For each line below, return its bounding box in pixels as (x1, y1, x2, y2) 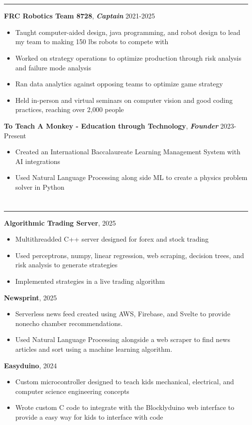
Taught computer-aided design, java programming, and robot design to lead (15, 27, 240, 37)
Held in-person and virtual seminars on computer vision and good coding (15, 95, 233, 105)
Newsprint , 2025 (4, 292, 57, 302)
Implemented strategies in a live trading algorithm (15, 276, 165, 286)
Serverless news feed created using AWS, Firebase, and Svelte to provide (15, 309, 231, 319)
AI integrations (15, 156, 61, 166)
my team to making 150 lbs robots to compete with (15, 36, 169, 47)
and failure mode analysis (15, 62, 91, 72)
